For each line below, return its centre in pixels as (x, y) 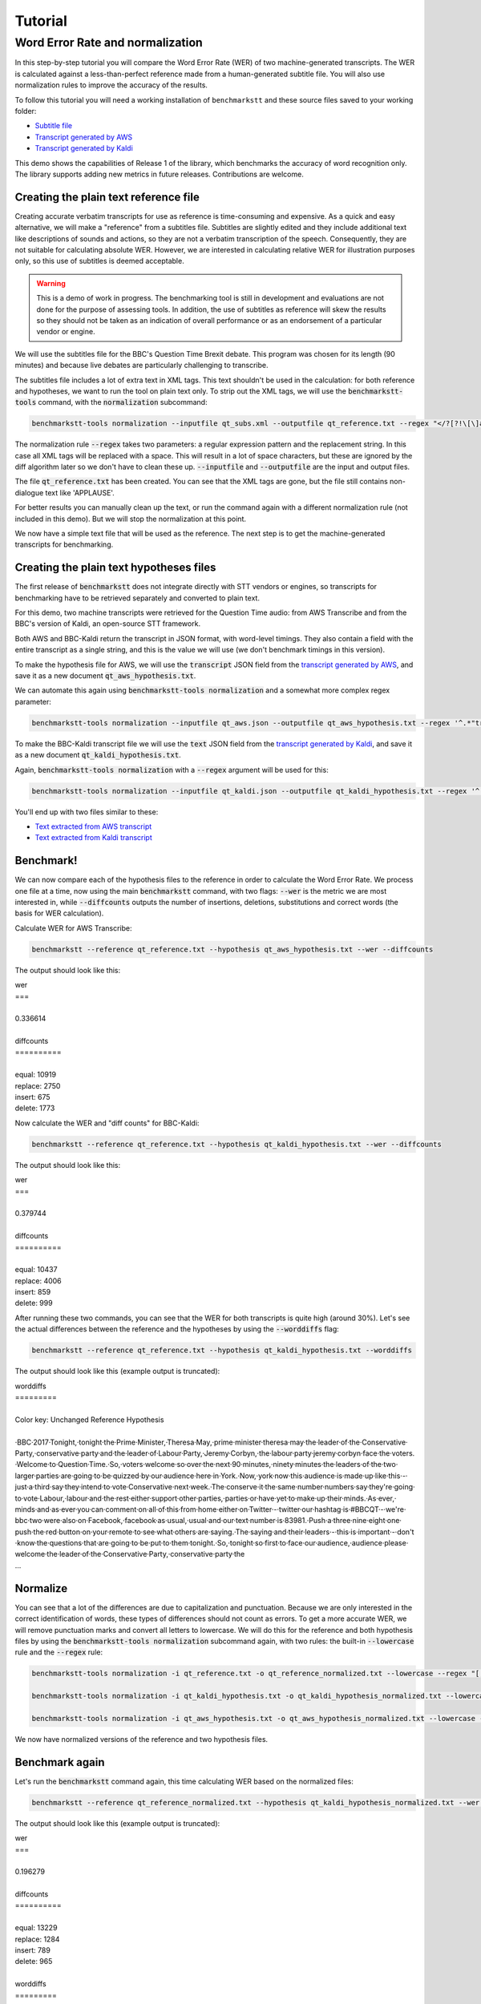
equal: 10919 (35, 1075)
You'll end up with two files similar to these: (87, 812)
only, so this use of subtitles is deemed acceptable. (99, 261)
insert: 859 (33, 1292)
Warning (51, 283)
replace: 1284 (37, 1939)
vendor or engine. (66, 332)
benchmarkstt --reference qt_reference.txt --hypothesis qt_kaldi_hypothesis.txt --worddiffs (222, 1350)
